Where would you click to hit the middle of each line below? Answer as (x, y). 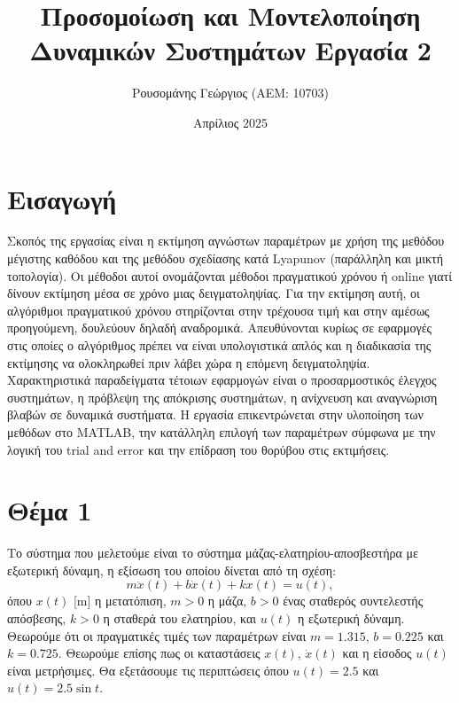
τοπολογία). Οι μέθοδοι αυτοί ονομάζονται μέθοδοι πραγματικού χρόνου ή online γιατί (229, 275)
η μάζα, (227, 601)
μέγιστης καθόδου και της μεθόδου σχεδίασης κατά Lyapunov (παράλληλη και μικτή (225, 258)
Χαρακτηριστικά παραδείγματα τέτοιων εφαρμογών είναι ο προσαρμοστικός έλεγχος (222, 380)
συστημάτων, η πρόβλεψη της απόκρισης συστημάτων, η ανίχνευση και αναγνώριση (222, 397)
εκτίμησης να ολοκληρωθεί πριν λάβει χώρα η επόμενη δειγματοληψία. (189, 362)
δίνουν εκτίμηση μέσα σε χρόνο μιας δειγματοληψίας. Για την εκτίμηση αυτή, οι (214, 293)
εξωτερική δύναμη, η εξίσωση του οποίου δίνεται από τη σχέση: (172, 570)
